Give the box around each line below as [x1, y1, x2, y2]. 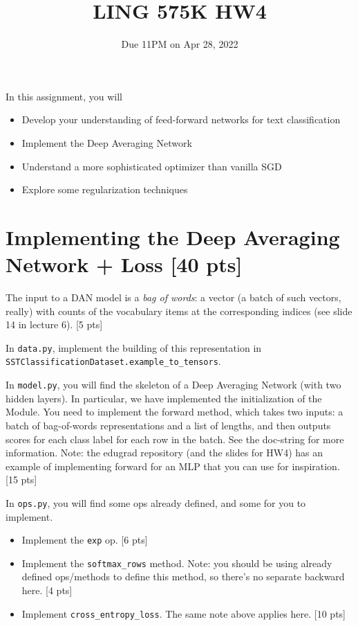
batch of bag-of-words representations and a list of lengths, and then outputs [6, 418, 331, 432]
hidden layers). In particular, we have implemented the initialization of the [6, 391, 322, 405]
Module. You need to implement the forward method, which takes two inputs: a [6, 404, 343, 419]
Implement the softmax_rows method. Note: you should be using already [21, 555, 332, 570]
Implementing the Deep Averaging [6, 222, 340, 251]
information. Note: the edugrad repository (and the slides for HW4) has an [6, 445, 323, 460]
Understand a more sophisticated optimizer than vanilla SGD [21, 159, 282, 173]
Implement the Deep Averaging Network [21, 135, 192, 150]
